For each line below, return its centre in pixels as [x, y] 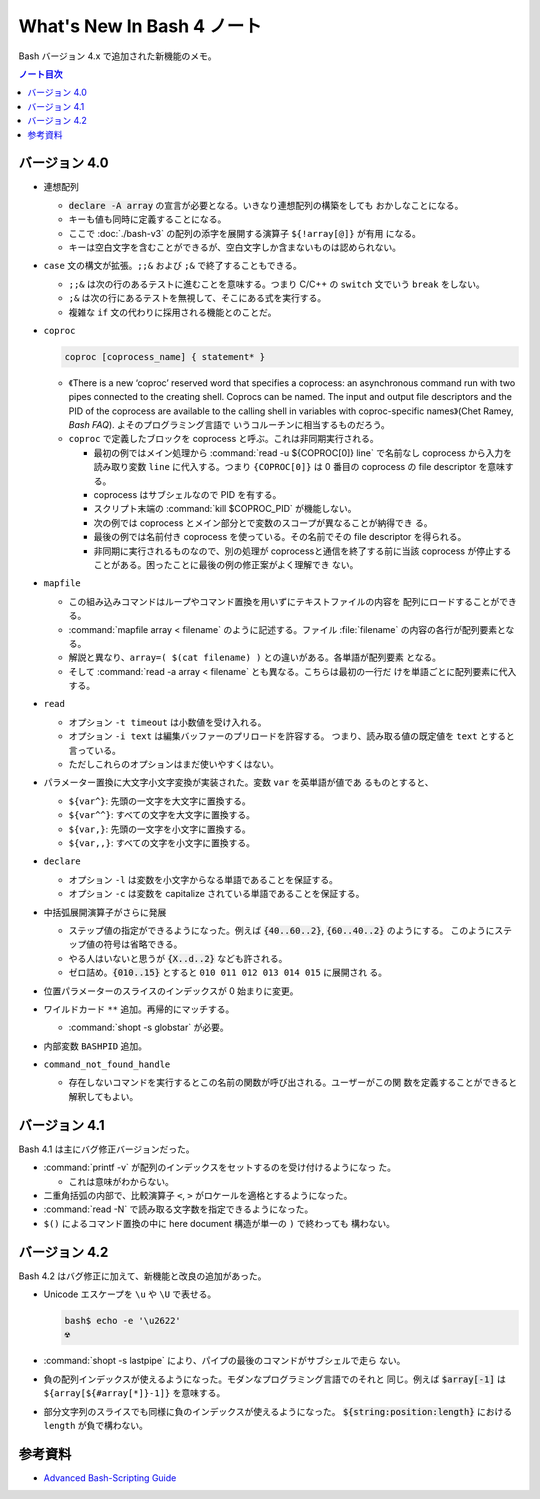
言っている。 [95, 750]
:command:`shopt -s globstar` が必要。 [148, 1027]
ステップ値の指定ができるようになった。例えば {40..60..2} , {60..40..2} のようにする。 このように [281, 930]
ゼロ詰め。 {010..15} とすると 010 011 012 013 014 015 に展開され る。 [228, 972]
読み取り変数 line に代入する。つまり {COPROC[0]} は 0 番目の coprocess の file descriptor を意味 [299, 467]
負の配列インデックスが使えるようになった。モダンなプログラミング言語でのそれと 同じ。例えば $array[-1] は [275, 1379]
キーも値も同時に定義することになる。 [147, 219]
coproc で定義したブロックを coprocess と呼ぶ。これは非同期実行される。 [223, 439]
